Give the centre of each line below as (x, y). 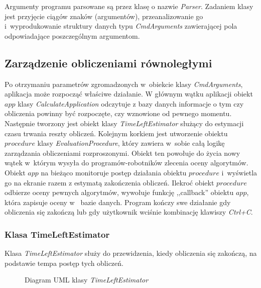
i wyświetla (239, 172)
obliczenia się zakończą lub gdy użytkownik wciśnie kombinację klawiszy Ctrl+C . (129, 212)
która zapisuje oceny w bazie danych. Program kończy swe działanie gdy (118, 202)
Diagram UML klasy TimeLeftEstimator (87, 280)
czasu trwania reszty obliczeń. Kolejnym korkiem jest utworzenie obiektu (116, 133)
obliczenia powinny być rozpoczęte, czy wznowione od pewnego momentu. (118, 113)
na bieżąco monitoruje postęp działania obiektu (114, 172)
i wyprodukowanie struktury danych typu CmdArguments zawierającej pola (121, 26)
